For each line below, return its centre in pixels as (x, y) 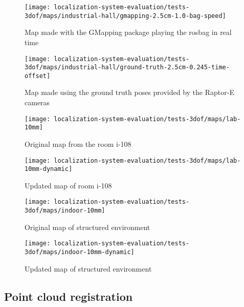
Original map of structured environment (87, 227)
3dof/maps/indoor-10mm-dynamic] (80, 252)
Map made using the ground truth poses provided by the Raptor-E (129, 92)
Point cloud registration (69, 296)
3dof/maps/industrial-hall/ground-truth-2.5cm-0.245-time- (127, 68)
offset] (38, 76)
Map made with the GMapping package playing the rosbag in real (128, 32)
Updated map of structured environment (88, 268)
